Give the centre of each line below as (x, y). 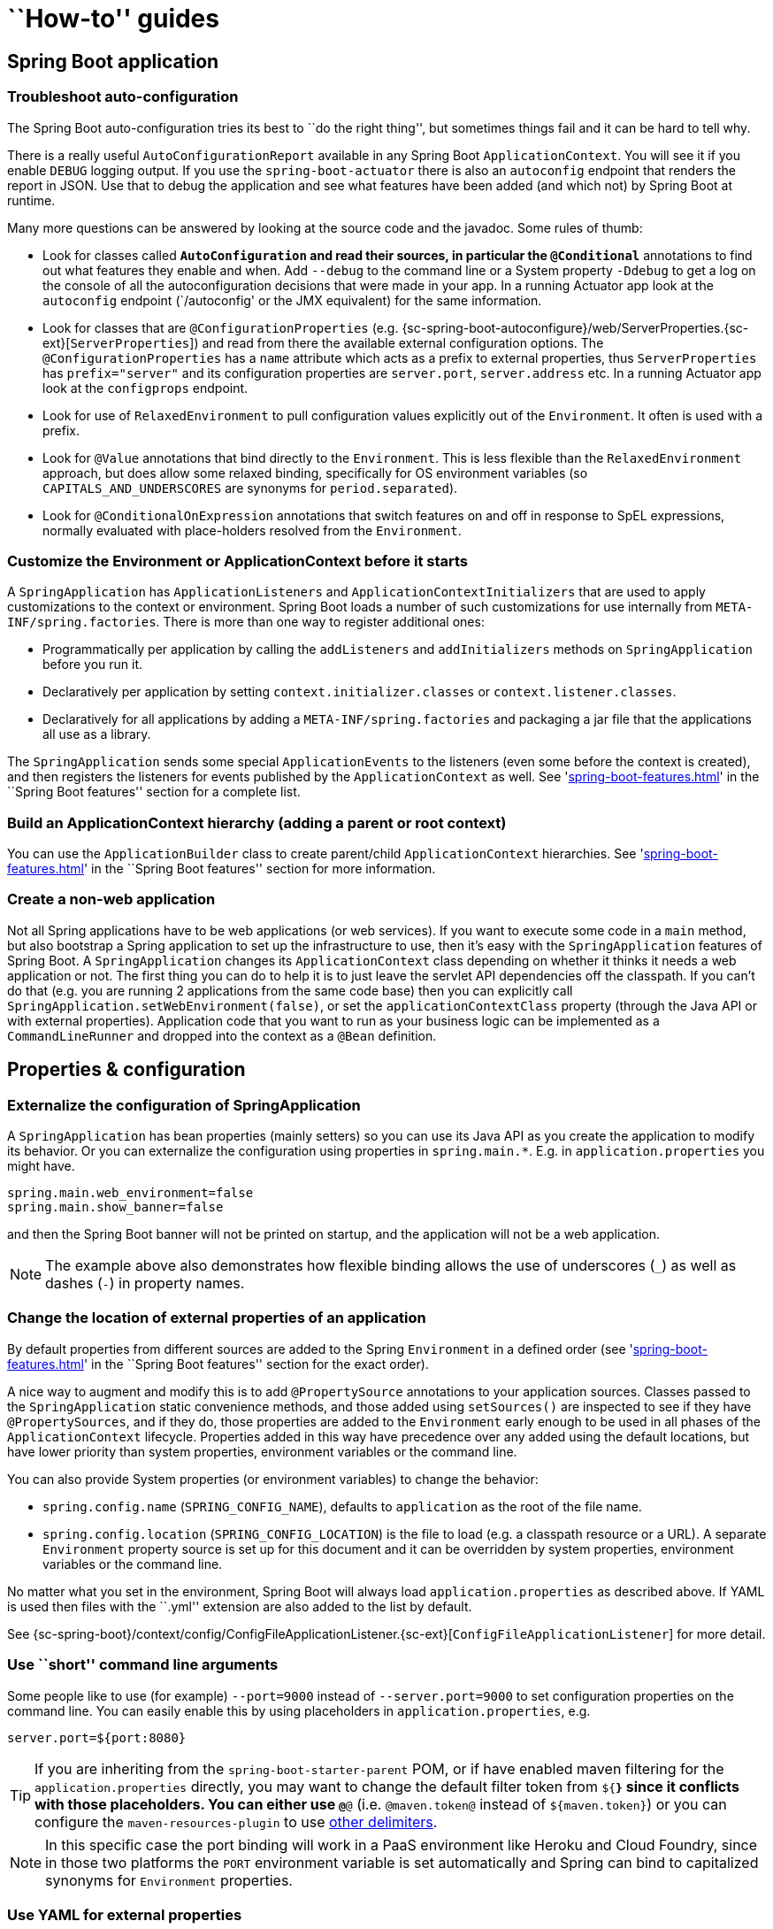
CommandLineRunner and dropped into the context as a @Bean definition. (222, 1035)
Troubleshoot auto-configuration (123, 97)
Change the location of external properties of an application (217, 1318)
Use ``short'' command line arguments (143, 1665)
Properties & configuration (126, 1070)
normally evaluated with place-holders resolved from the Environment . (252, 530)
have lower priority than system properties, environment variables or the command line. (262, 1451)
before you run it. (93, 665)
